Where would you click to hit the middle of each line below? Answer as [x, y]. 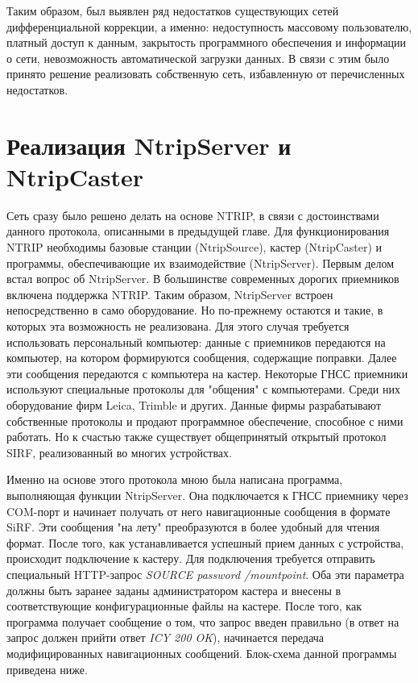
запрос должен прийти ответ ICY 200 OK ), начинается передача [166, 637]
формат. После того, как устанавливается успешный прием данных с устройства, [205, 542]
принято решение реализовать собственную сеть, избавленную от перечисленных [206, 74]
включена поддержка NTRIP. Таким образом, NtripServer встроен [170, 294]
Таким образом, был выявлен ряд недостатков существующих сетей [173, 10]
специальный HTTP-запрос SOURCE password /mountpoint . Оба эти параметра [205, 574]
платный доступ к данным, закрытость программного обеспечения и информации [207, 42]
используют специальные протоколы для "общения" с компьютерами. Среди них [203, 389]
